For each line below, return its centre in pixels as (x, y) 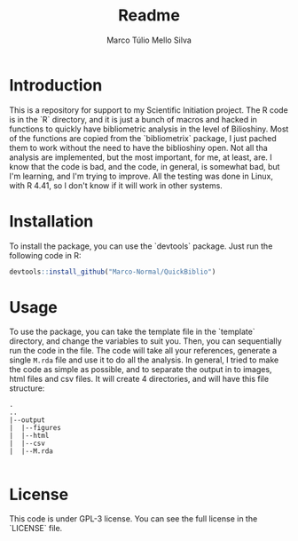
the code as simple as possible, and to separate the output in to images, (141, 370)
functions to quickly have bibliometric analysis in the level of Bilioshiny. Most (149, 129)
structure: (27, 388)
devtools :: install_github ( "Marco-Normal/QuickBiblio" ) (113, 272)
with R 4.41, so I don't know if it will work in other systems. (116, 185)
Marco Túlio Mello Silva (149, 40)
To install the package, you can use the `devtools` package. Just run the (141, 246)
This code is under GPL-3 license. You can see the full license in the (133, 519)
